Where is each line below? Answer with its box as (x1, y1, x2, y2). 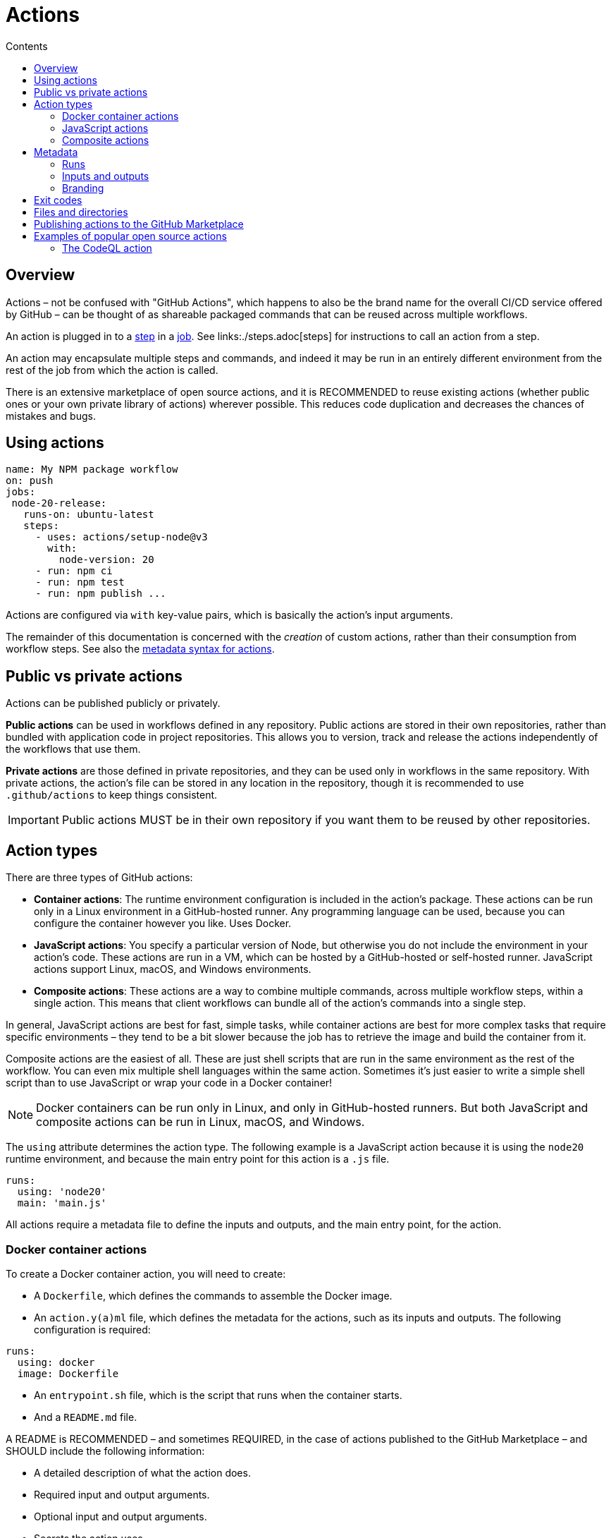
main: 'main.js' (17, 1197, 107, 1209)
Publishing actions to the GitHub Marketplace (34, 217, 244, 230)
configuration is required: (34, 1323, 151, 1336)
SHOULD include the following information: (6, 1444, 205, 1457)
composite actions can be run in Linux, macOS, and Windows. (36, 1115, 365, 1130)
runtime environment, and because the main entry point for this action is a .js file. (6, 1153, 390, 1165)
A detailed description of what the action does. (34, 1466, 251, 1479)
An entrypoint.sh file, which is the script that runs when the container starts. (34, 1388, 402, 1401)
